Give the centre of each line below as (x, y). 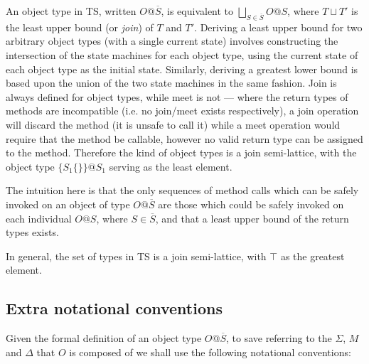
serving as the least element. (171, 166)
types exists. (32, 232)
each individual (39, 218)
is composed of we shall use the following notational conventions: (210, 352)
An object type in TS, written (71, 11)
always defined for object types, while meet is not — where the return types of (177, 96)
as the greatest (312, 256)
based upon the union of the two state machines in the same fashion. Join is (171, 83)
